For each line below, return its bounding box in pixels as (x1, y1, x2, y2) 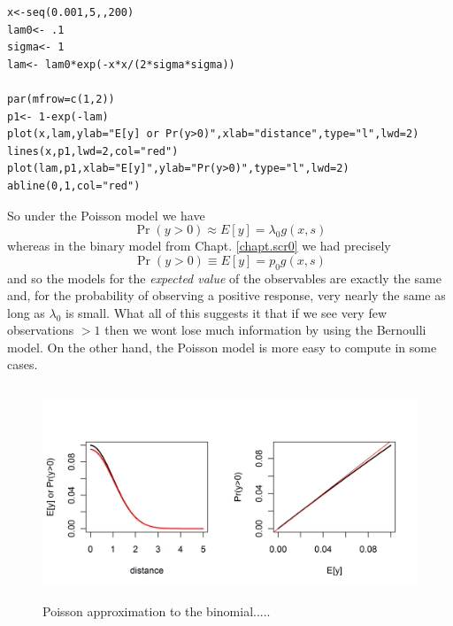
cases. (7, 355, 38, 374)
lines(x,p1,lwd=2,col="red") (7, 144, 179, 158)
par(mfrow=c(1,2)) (7, 92, 115, 105)
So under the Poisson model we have (7, 205, 205, 224)
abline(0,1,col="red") (7, 179, 141, 192)
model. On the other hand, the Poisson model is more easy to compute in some (7, 337, 437, 356)
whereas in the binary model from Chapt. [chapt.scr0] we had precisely (7, 236, 391, 255)
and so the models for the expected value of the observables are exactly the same (7, 268, 441, 287)
